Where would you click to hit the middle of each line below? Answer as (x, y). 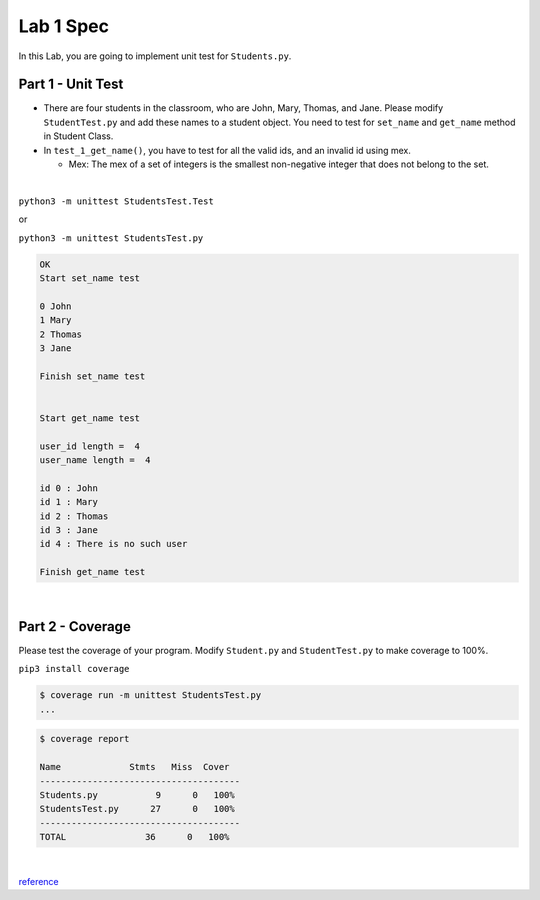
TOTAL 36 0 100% (134, 837)
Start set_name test (89, 278)
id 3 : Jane (69, 529)
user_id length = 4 (89, 446)
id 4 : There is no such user (113, 544)
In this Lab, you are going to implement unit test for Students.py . (155, 56)
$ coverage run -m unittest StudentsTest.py (150, 695)
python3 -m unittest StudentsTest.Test (116, 201)
